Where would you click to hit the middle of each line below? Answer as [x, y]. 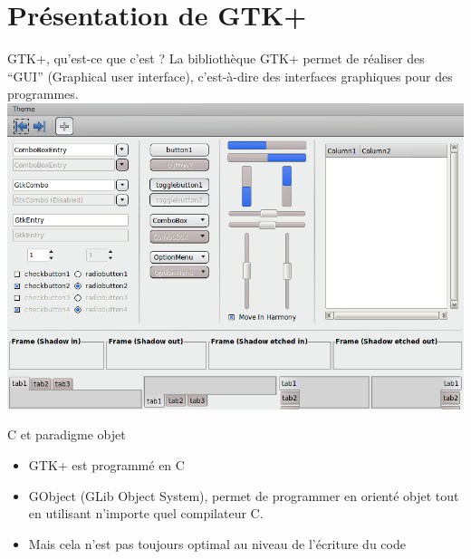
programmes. [43, 94]
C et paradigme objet [67, 434]
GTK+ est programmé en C [106, 465]
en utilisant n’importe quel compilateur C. [146, 513]
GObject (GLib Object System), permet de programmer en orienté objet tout [244, 495]
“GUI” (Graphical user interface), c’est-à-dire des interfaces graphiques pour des [230, 76]
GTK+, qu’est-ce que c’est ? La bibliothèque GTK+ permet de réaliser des [216, 58]
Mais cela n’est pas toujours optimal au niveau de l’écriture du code [217, 543]
